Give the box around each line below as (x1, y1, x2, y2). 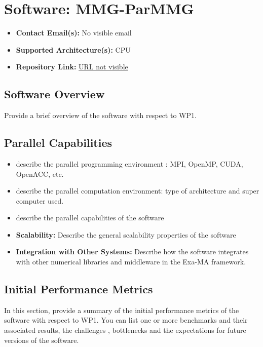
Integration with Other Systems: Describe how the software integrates (16, 246, 249, 257)
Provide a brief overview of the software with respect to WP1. (4, 110, 197, 121)
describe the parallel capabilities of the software (16, 212, 164, 223)
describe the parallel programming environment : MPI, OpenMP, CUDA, (16, 158, 243, 169)
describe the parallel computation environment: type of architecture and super (16, 185, 259, 196)
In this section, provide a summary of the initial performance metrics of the (4, 304, 239, 315)
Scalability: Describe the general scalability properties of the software (16, 229, 236, 240)
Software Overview (4, 86, 105, 102)
